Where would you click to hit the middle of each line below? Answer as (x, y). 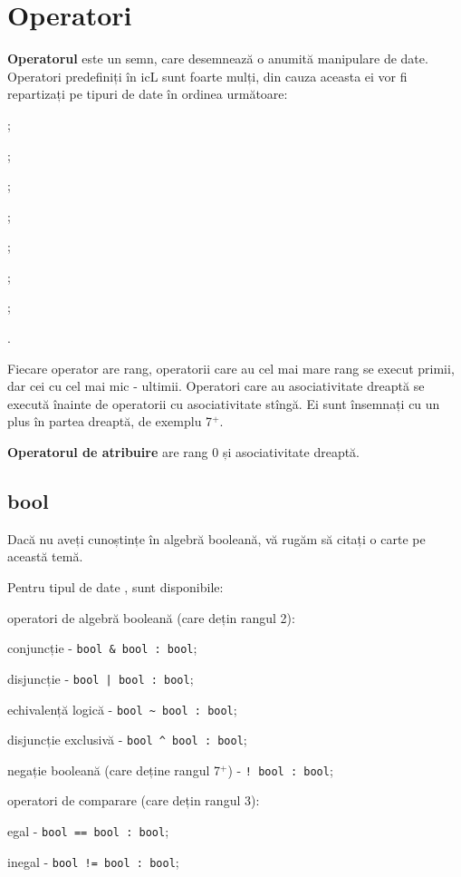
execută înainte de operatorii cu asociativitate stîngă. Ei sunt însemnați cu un (224, 403)
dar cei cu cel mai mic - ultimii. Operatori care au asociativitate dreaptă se (216, 386)
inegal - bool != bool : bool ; (93, 861)
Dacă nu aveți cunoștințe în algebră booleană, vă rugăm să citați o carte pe (216, 538)
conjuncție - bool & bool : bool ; (102, 648)
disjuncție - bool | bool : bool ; (101, 678)
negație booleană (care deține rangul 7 (114, 770)
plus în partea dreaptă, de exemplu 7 (110, 421)
